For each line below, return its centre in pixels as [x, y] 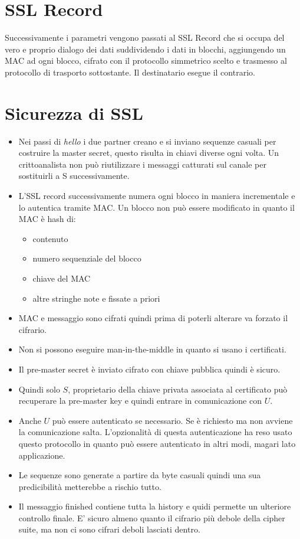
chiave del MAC [62, 278]
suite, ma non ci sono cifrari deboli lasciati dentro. [109, 529]
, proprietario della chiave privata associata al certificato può [178, 389]
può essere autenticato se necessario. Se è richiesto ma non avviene [172, 420]
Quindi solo [39, 389]
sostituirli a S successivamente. [74, 176]
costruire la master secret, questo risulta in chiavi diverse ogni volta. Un [149, 153]
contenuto [50, 238]
